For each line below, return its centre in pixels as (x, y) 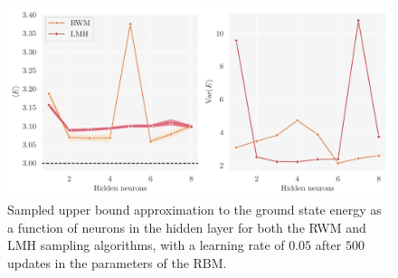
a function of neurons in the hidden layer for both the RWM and (187, 227)
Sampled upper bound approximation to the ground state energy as (194, 210)
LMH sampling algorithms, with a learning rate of (146, 245)
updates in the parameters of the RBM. (117, 262)
